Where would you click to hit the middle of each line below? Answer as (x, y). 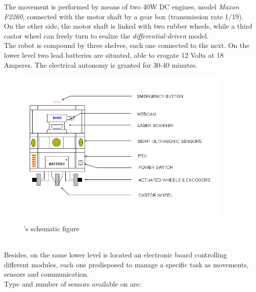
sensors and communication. (46, 274)
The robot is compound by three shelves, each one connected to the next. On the (127, 45)
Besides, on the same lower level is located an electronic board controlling (115, 255)
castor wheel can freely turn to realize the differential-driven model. (107, 35)
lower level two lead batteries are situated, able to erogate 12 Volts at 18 (114, 55)
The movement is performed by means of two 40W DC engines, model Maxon (122, 6)
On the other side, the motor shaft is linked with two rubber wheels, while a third (128, 26)
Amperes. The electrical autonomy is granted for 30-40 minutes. (101, 64)
